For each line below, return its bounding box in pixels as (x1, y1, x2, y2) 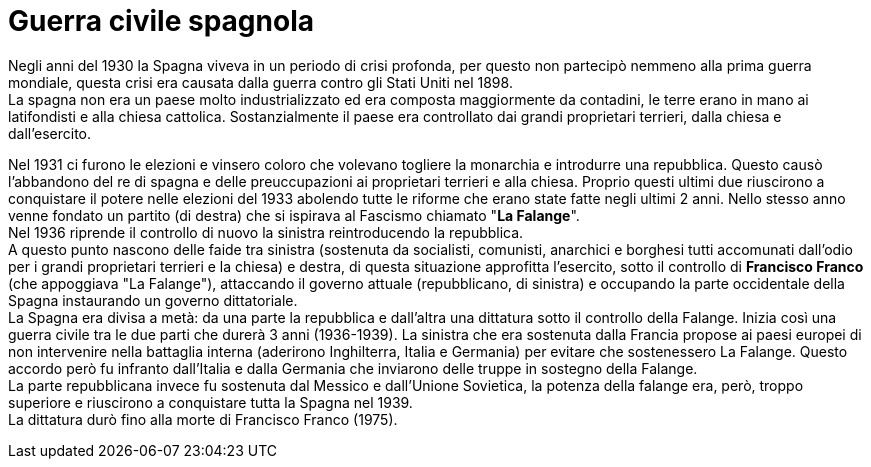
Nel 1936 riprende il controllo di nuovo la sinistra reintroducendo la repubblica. (8, 223, 524, 241)
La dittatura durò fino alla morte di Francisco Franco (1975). (8, 410, 398, 428)
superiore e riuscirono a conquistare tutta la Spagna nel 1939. (8, 393, 413, 411)
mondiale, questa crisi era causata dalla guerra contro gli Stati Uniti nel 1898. (8, 73, 513, 91)
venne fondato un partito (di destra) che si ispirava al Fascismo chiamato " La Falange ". (8, 206, 580, 224)
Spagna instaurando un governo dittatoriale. (8, 291, 298, 309)
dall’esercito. (8, 124, 92, 142)
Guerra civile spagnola (8, 4, 314, 38)
